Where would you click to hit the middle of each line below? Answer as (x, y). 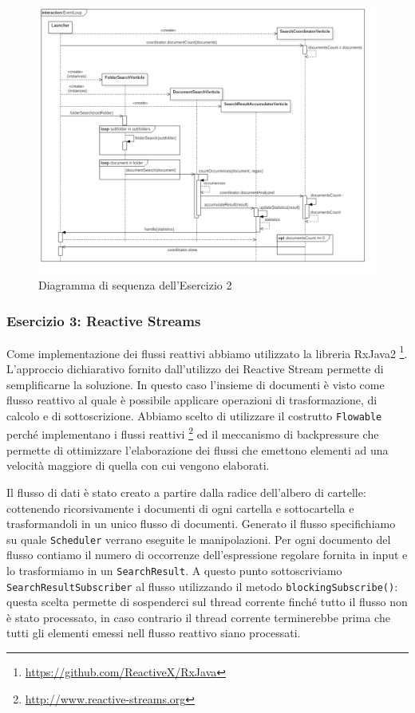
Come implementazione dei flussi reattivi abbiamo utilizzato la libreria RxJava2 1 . (207, 352)
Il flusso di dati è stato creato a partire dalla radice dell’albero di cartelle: (186, 492)
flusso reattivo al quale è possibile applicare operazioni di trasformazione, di (192, 400)
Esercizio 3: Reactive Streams (104, 320)
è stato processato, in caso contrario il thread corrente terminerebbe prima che (198, 617)
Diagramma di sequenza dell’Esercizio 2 (135, 284)
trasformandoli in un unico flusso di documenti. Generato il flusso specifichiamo (201, 524)
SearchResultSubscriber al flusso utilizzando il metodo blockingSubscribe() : (202, 586)
